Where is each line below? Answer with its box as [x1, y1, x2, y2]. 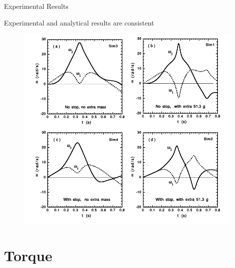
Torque [4, 245, 52, 265]
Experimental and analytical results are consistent [4, 17, 154, 27]
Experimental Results [4, 1, 69, 11]
